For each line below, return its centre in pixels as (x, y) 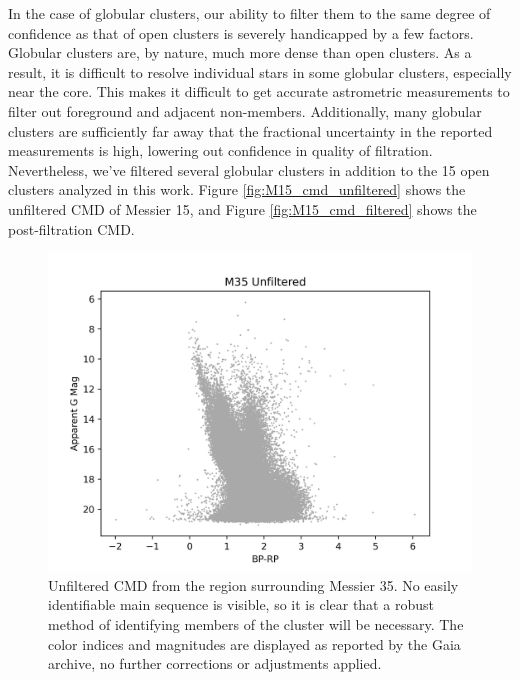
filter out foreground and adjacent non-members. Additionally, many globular (245, 110)
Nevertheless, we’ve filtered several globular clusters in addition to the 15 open (249, 169)
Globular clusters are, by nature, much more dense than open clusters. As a (240, 52)
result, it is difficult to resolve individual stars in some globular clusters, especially (260, 71)
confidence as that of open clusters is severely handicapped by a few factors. (241, 32)
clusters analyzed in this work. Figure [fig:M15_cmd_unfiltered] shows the (237, 189)
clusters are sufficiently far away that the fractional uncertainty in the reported (250, 130)
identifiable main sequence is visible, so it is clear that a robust (241, 604)
